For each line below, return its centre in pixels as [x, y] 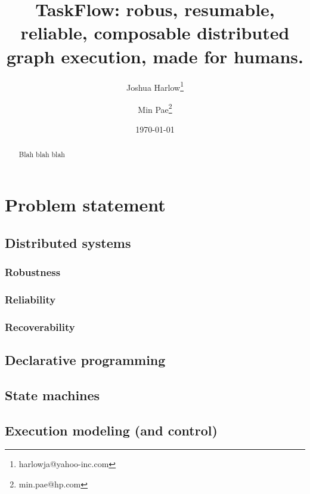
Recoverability [40, 326]
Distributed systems [68, 242]
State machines [52, 395]
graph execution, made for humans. [155, 56]
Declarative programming [85, 359]
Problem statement [85, 205]
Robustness [33, 271]
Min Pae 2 [155, 108]
